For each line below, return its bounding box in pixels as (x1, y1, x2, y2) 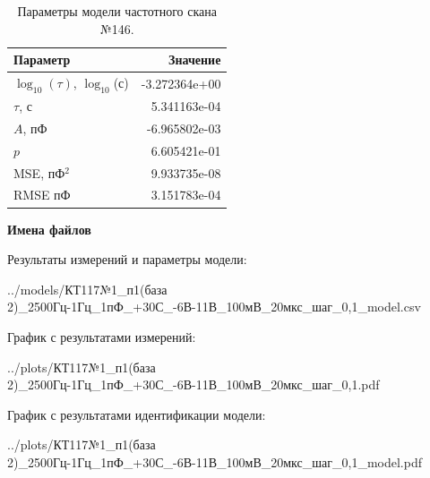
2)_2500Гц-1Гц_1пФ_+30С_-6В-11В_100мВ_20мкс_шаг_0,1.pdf (7, 375, 380, 394)
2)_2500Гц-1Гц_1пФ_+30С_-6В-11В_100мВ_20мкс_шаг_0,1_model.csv (7, 297, 421, 316)
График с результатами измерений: (7, 327, 196, 346)
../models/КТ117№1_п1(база (7, 279, 168, 298)
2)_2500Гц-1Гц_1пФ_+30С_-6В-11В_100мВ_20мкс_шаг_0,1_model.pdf (7, 452, 422, 471)
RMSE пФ (13, 185, 71, 204)
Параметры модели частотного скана (17, 2, 217, 20)
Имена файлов (7, 219, 91, 238)
